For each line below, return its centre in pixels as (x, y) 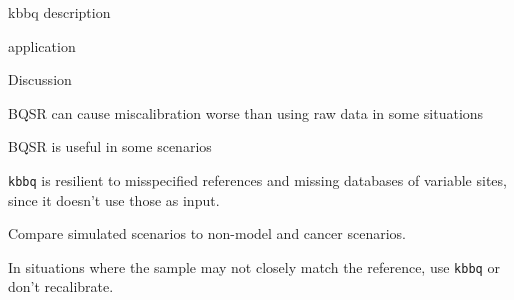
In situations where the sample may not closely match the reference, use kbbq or (254, 266)
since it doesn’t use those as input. (114, 199)
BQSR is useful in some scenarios (110, 146)
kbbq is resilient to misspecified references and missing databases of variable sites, (257, 179)
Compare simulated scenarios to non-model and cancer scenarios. (207, 233)
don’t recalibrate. (61, 286)
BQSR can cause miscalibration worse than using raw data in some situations (246, 112)
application (42, 45)
